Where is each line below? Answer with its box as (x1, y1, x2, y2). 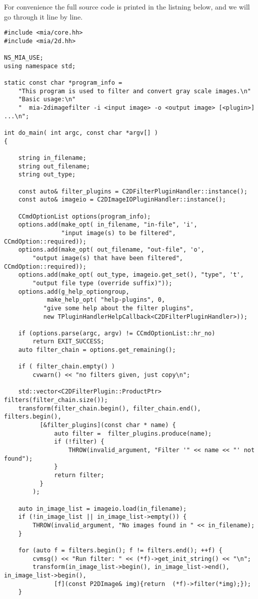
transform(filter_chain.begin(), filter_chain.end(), (18, 405, 201, 412)
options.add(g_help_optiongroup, (18, 288, 129, 295)
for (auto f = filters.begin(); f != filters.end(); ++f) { (18, 546, 222, 554)
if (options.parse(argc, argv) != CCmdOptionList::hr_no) (18, 329, 215, 337)
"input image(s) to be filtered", (61, 229, 176, 237)
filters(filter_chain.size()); (4, 396, 108, 404)
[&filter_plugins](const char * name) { (39, 422, 176, 429)
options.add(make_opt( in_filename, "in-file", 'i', (18, 221, 197, 229)
